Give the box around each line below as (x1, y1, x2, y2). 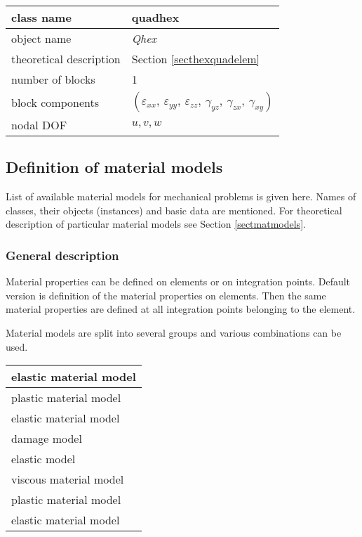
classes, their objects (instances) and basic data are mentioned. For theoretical (6, 202, 342, 217)
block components (11, 93, 99, 110)
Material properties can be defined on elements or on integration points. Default (6, 274, 351, 289)
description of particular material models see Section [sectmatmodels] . (6, 216, 306, 231)
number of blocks (11, 71, 95, 87)
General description (6, 246, 119, 264)
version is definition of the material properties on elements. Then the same (6, 287, 326, 302)
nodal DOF (11, 117, 67, 133)
